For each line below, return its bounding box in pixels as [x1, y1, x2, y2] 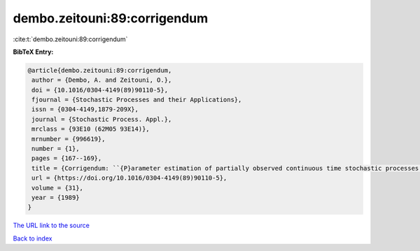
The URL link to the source [13, 221, 90, 230]
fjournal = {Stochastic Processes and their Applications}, [31, 96, 242, 104]
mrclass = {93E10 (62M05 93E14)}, [31, 125, 150, 133]
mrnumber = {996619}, [31, 135, 106, 143]
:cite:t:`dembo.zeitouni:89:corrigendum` [13, 35, 128, 43]
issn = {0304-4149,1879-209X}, [31, 106, 139, 113]
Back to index [13, 234, 52, 243]
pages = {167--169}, [31, 155, 102, 162]
